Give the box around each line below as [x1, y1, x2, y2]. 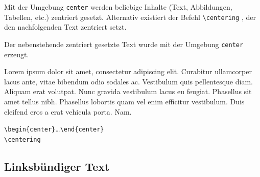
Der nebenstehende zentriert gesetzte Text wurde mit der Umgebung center [4, 38, 244, 49]
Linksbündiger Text [4, 158, 110, 174]
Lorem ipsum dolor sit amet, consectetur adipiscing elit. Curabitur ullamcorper [4, 66, 252, 77]
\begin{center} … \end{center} [4, 123, 104, 134]
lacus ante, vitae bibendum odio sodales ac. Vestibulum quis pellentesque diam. [4, 76, 253, 86]
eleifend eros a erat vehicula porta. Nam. [4, 106, 132, 117]
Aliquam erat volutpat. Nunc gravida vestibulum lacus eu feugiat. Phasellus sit [4, 86, 252, 97]
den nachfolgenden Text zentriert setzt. [4, 21, 127, 32]
